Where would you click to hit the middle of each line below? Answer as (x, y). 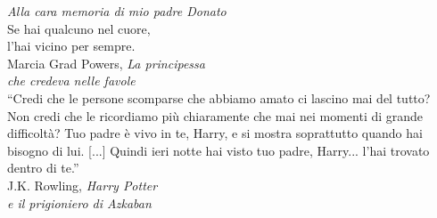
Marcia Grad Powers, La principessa (106, 63)
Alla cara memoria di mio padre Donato (117, 11)
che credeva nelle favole (71, 81)
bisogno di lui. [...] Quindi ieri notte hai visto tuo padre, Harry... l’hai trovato (218, 150)
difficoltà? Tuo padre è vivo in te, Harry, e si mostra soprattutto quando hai (215, 133)
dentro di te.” (43, 168)
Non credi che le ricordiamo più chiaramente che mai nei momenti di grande (215, 115)
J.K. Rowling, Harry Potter (82, 185)
